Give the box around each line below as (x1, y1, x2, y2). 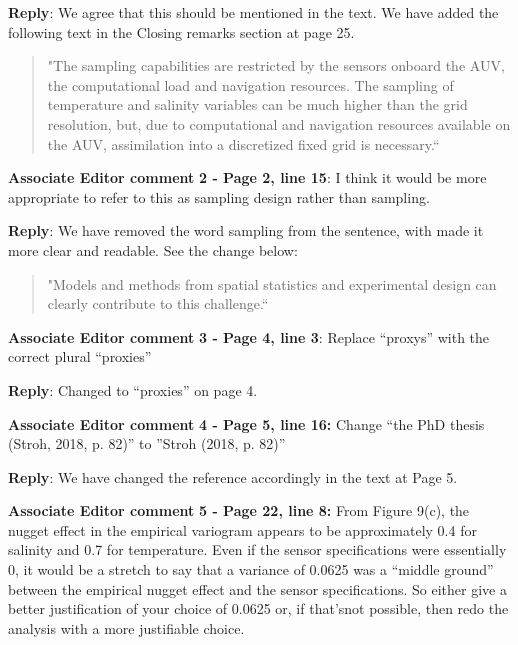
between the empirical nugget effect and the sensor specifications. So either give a (8, 578, 507, 599)
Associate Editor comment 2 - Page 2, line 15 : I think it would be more (8, 167, 487, 188)
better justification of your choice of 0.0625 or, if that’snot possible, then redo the (8, 598, 509, 619)
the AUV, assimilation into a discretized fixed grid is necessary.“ (47, 133, 440, 154)
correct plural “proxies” (8, 346, 152, 367)
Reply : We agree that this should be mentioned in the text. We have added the (8, 2, 499, 22)
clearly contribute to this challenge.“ (47, 293, 269, 314)
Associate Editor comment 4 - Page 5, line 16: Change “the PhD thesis (8, 413, 485, 434)
